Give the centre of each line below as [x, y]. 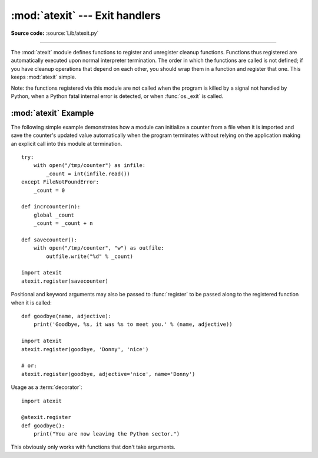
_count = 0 [49, 190]
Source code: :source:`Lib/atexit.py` [55, 33]
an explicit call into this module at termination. [67, 143]
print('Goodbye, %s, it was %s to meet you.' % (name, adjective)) [133, 324]
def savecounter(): [49, 240]
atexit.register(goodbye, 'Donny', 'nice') [85, 349]
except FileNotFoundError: [60, 182]
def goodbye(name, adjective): [67, 316]
